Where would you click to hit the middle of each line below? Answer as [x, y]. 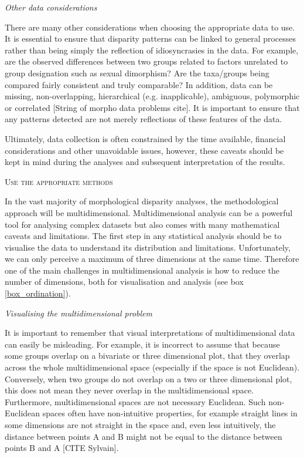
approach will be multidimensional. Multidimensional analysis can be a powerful [149, 212]
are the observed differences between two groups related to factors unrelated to [146, 61]
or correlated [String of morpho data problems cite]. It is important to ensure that [152, 107]
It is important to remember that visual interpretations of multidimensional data [150, 333]
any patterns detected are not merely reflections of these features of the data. [144, 119]
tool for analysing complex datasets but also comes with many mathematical [142, 224]
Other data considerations [51, 7]
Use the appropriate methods [59, 181]
